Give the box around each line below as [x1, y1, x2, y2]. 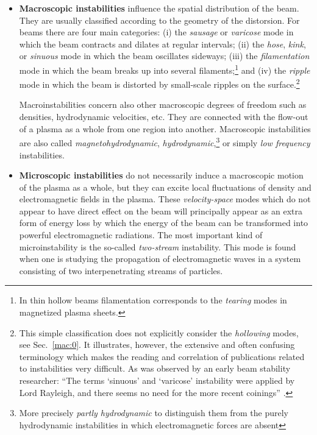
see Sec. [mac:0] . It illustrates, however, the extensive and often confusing [19, 338, 295, 351]
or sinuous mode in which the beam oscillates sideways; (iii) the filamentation [19, 49, 310, 62]
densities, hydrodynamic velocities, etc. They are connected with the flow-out [19, 110, 308, 123]
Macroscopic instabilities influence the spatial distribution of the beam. [19, 2, 299, 14]
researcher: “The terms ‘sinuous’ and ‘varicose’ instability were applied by [19, 374, 295, 386]
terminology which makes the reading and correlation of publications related [19, 350, 305, 362]
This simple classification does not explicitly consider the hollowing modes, [19, 326, 299, 339]
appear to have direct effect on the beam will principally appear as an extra [19, 204, 303, 217]
